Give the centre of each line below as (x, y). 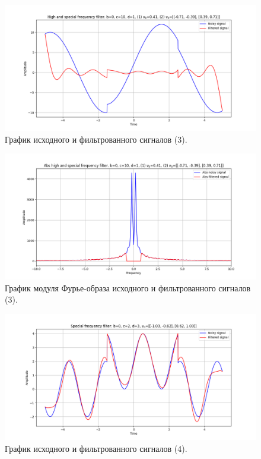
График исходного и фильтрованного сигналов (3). (96, 139)
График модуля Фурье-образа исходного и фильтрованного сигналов (128, 287)
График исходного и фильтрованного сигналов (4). (96, 448)
